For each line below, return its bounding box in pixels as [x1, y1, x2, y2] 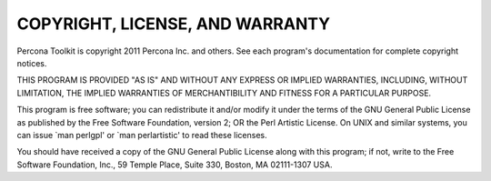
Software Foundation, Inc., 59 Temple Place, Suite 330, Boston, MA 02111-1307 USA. [16, 159, 333, 170]
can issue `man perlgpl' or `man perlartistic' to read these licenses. [16, 129, 267, 140]
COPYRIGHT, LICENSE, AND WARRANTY [16, 14, 331, 34]
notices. [16, 57, 47, 68]
